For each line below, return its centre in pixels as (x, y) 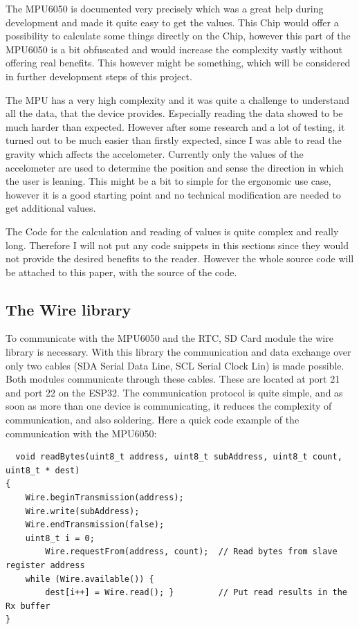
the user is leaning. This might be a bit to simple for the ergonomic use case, (168, 181)
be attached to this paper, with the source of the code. (121, 272)
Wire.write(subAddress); (82, 511)
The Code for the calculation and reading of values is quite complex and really (172, 231)
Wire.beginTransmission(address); (104, 498)
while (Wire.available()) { (90, 579)
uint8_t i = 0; (60, 538)
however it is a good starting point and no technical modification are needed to (173, 194)
